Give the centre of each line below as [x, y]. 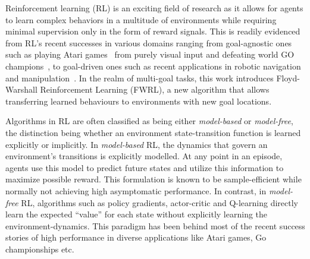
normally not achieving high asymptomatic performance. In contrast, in [136, 190]
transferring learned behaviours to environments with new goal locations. [139, 101]
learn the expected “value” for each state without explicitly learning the [137, 214]
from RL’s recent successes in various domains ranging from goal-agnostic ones [149, 42]
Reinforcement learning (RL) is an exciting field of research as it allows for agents [154, 8]
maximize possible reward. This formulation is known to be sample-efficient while [154, 179]
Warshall [21, 89]
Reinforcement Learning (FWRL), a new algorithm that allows [155, 89]
